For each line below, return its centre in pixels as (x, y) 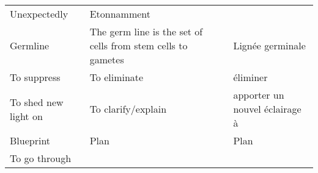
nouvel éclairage (267, 109)
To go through (41, 158)
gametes (107, 59)
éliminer (250, 77)
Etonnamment (120, 14)
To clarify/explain (128, 109)
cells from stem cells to (139, 45)
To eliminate (116, 77)
